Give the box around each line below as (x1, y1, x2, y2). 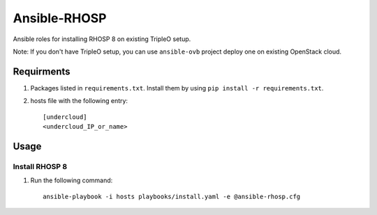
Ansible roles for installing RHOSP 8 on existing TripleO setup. (13, 35, 191, 43)
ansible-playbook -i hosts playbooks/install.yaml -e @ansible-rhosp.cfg (43, 192, 301, 200)
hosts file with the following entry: (30, 97, 128, 105)
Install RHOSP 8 (13, 161, 68, 171)
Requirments (13, 65, 71, 77)
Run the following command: (30, 176, 113, 184)
